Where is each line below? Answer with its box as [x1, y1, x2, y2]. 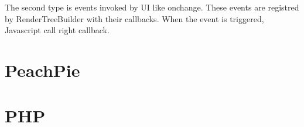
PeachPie [5, 58, 80, 82]
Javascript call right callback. [5, 24, 110, 36]
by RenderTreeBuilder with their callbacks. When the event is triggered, [5, 12, 264, 24]
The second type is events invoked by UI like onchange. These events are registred [5, 1, 299, 13]
